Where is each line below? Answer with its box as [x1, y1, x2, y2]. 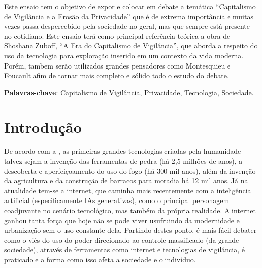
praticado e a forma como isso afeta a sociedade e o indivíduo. [4, 254, 196, 264]
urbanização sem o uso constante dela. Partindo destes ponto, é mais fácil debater [4, 225, 257, 235]
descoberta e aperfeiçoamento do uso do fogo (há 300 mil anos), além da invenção [4, 165, 256, 176]
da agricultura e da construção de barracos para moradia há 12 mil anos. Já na [4, 175, 248, 186]
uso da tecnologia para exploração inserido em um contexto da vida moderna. [4, 50, 244, 60]
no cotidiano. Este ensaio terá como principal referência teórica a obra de [4, 30, 230, 41]
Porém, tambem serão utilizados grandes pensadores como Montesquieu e [4, 60, 231, 71]
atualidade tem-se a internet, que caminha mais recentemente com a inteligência [4, 185, 251, 195]
